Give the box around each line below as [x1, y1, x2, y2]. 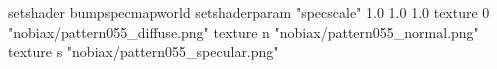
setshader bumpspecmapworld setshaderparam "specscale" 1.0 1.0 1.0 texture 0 [8, 2, 490, 22]
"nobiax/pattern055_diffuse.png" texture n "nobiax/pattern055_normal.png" [8, 21, 479, 42]
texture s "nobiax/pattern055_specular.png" [8, 41, 279, 62]
